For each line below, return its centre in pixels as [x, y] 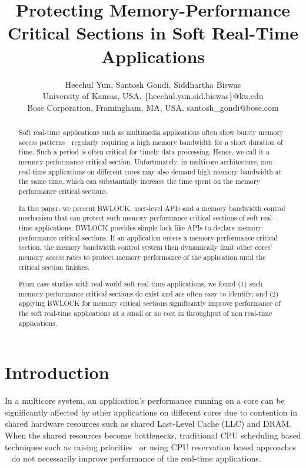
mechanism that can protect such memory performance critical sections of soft [138, 218]
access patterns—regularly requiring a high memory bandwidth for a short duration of [151, 142]
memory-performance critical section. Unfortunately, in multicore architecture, [139, 162]
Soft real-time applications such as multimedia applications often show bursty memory [151, 132]
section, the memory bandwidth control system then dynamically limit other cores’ [145, 247]
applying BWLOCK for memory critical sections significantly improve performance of [149, 303]
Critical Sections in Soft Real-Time [153, 33]
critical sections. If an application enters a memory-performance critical [168, 237]
